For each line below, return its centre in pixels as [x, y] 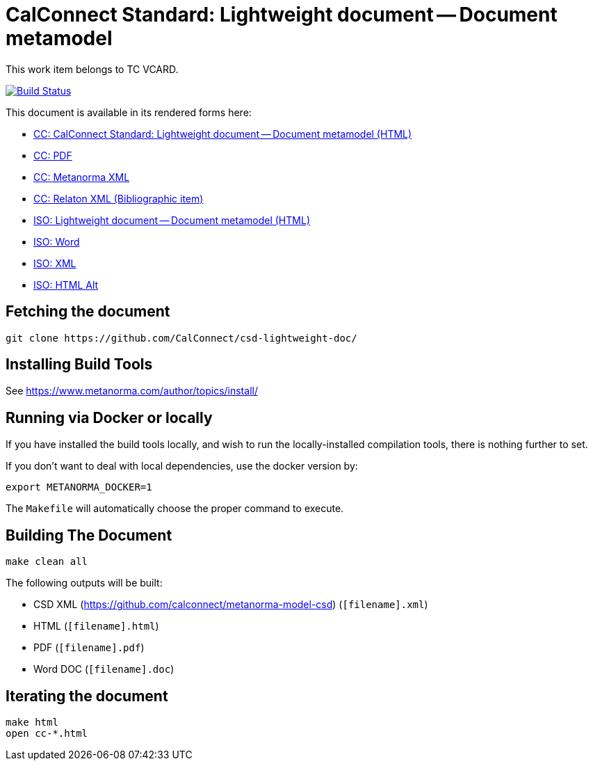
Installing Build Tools [79, 365]
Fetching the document [88, 312]
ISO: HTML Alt [66, 285]
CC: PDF [53, 155]
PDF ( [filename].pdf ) [89, 648]
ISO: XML [55, 263]
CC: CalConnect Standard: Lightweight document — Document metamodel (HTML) [223, 134]
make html [32, 722]
